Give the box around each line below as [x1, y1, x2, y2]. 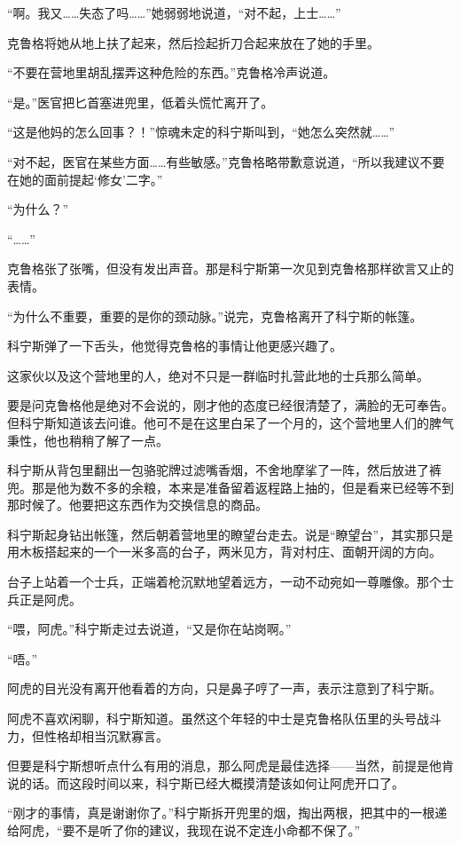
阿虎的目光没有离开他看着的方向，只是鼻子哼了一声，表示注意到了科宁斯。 [7, 679, 441, 698]
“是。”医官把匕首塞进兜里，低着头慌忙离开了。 [7, 92, 274, 111]
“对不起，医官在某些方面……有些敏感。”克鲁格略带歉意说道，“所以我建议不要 [7, 152, 445, 170]
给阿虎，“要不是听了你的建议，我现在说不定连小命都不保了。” [7, 821, 361, 839]
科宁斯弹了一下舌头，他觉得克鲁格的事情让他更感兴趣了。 [7, 336, 342, 355]
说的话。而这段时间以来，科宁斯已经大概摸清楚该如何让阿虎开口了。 [7, 773, 404, 792]
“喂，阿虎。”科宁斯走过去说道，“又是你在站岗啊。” [7, 620, 292, 638]
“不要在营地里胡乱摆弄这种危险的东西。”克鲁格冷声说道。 [7, 63, 336, 82]
